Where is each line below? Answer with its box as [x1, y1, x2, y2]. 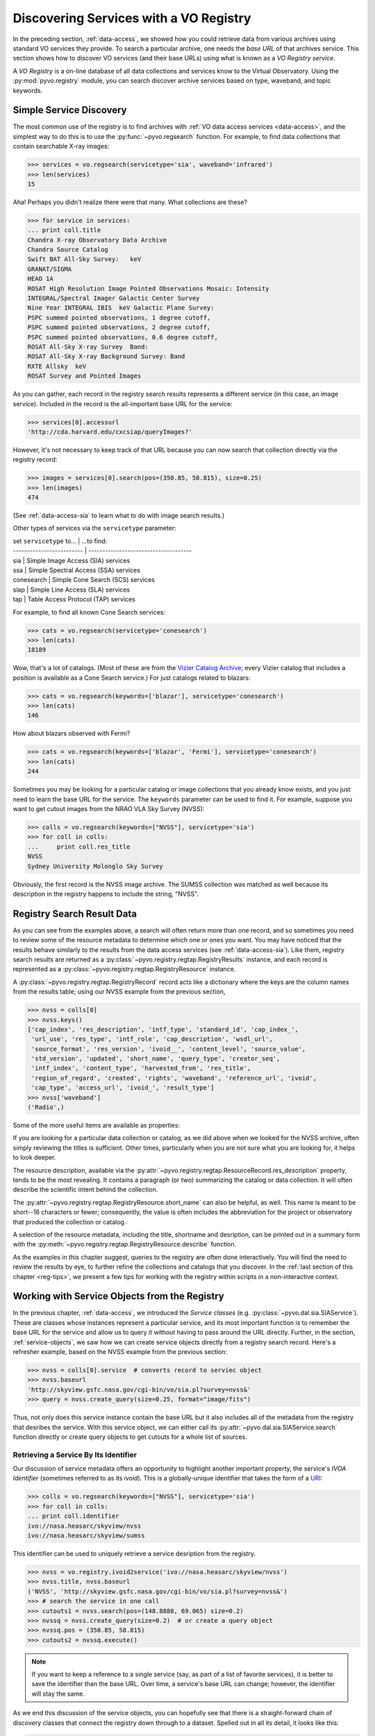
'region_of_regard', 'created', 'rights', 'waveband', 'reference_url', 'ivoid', [31, 1074, 317, 1082]
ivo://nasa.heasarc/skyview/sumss [27, 1531, 145, 1539]
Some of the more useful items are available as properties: [12, 1121, 181, 1130]
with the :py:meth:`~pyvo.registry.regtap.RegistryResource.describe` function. [12, 1240, 237, 1249]
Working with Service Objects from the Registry [12, 1290, 225, 1302]
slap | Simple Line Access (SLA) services [12, 585, 131, 594]
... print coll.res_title [27, 842, 131, 851]
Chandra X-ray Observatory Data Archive [27, 236, 167, 244]
